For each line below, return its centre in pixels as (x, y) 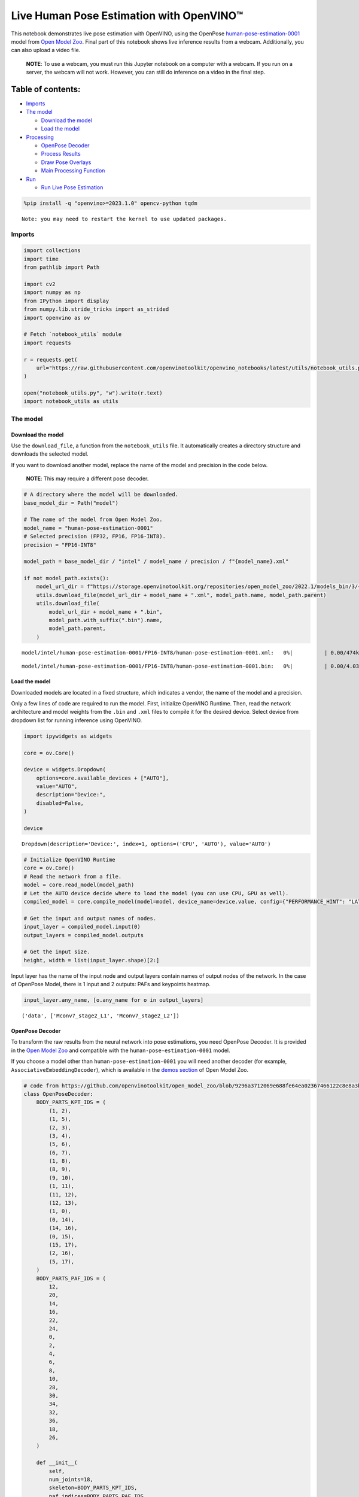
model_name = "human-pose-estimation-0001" (89, 528)
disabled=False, (60, 803)
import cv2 (39, 284)
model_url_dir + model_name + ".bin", (106, 612)
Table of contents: (46, 89)
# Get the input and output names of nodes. (90, 918)
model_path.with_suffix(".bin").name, (106, 620)
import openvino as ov (57, 318)
